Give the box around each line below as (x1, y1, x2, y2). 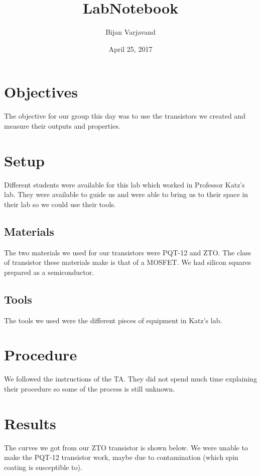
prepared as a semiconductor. (4, 266, 94, 277)
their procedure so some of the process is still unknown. (4, 383, 175, 394)
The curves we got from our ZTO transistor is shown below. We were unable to (4, 442, 248, 452)
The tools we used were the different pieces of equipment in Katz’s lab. (4, 315, 222, 325)
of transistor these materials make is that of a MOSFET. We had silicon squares (4, 257, 251, 267)
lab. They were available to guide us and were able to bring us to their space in (4, 189, 248, 200)
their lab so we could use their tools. (4, 199, 116, 209)
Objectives (4, 81, 78, 102)
